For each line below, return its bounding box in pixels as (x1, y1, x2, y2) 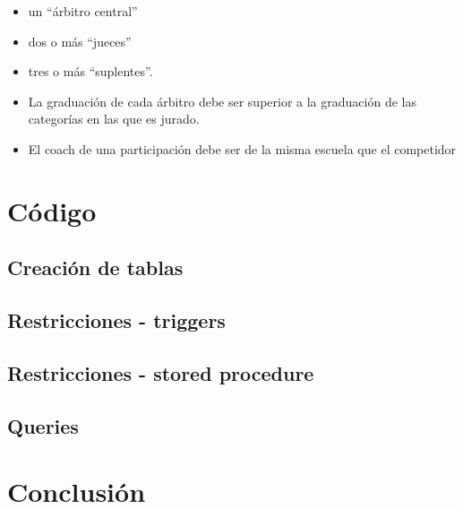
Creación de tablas (7, 254, 184, 281)
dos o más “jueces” (28, 31, 132, 50)
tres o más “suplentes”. (28, 62, 153, 81)
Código (7, 192, 97, 229)
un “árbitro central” (28, 2, 138, 20)
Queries (7, 411, 79, 439)
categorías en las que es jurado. (28, 109, 200, 128)
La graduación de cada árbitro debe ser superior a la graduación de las (28, 91, 416, 110)
